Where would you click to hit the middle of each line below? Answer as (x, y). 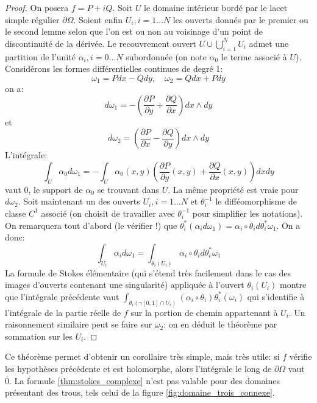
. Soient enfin (98, 19)
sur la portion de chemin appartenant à (204, 312)
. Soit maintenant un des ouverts (79, 201)
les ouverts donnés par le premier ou (240, 19)
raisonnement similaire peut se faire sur (79, 324)
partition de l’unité (40, 56)
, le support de (55, 189)
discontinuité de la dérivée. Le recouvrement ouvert (101, 43)
